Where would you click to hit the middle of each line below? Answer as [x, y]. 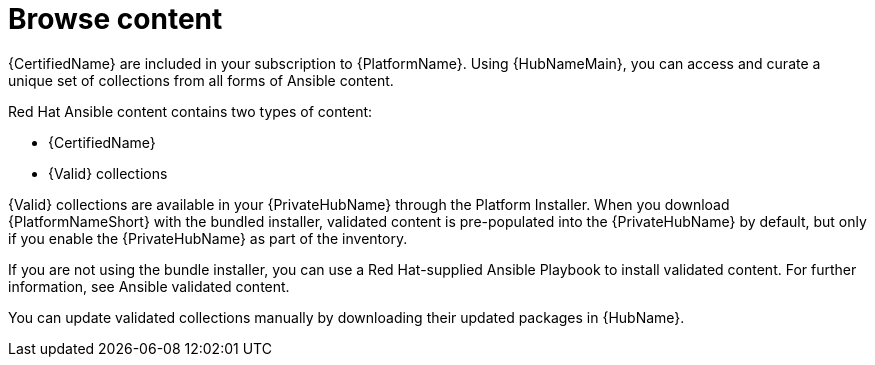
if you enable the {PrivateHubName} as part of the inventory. [208, 238]
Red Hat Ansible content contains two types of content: [190, 111]
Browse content [115, 19]
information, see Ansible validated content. [149, 286]
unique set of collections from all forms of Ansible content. [201, 80]
